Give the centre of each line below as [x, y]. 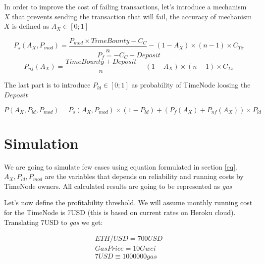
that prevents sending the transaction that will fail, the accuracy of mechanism [132, 16]
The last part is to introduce [47, 85]
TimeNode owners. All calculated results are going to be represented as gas [118, 186]
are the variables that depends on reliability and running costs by [144, 176]
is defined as [31, 26]
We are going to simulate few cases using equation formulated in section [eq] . [121, 166]
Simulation [41, 143]
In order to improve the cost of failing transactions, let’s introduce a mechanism [125, 6]
